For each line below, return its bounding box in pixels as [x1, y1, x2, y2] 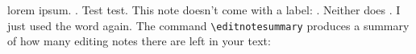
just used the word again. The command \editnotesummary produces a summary [7, 17, 410, 33]
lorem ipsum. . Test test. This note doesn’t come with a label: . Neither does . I [7, 2, 401, 17]
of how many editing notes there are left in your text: [7, 33, 271, 49]
